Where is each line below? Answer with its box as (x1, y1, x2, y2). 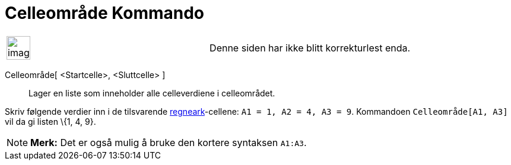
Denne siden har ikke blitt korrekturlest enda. (210, 41, 411, 54)
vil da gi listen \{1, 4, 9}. (5, 116, 96, 127)
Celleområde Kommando (5, 3, 205, 23)
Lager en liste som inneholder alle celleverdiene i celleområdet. (28, 88, 275, 98)
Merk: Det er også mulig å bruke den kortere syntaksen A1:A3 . (30, 136, 307, 148)
